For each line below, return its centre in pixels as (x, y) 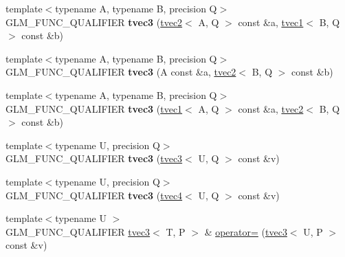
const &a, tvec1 (271, 22)
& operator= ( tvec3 (246, 231)
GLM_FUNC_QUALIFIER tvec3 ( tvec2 (94, 22)
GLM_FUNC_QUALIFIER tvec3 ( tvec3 (94, 158)
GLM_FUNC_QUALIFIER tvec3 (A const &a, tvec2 (121, 72)
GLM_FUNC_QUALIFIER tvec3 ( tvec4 (94, 195)
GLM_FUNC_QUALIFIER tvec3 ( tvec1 (94, 108)
